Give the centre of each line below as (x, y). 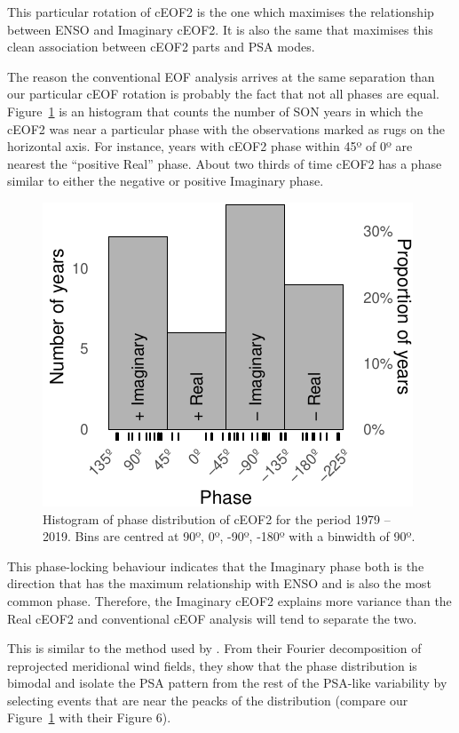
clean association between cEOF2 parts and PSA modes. (161, 47)
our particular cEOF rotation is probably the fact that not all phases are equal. (224, 94)
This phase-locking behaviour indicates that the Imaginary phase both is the (216, 566)
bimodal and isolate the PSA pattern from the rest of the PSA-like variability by (227, 683)
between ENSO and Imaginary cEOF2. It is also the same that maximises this (220, 29)
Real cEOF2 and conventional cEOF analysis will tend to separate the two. (212, 618)
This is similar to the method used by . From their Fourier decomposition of (214, 648)
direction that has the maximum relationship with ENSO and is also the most (219, 583)
